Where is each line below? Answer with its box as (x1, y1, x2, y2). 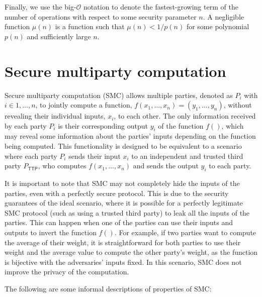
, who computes (38, 160, 86, 171)
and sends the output (133, 160, 199, 171)
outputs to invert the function (5, 227, 97, 238)
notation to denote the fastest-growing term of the (83, 2, 238, 12)
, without (223, 100, 252, 110)
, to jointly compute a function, (35, 100, 132, 110)
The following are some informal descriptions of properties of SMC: (5, 283, 212, 293)
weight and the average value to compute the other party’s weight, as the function (5, 247, 258, 257)
